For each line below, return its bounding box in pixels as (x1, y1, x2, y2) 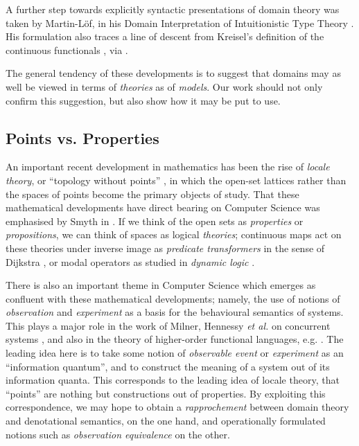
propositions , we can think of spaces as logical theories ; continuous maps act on (6, 227, 342, 242)
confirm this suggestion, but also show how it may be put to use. (6, 93, 281, 107)
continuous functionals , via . (6, 42, 128, 57)
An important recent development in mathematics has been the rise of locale (6, 159, 330, 174)
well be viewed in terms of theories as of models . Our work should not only (6, 79, 323, 93)
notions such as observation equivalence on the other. (6, 427, 230, 441)
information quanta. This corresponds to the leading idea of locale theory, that (6, 373, 340, 387)
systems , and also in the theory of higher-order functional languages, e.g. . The (6, 332, 344, 346)
